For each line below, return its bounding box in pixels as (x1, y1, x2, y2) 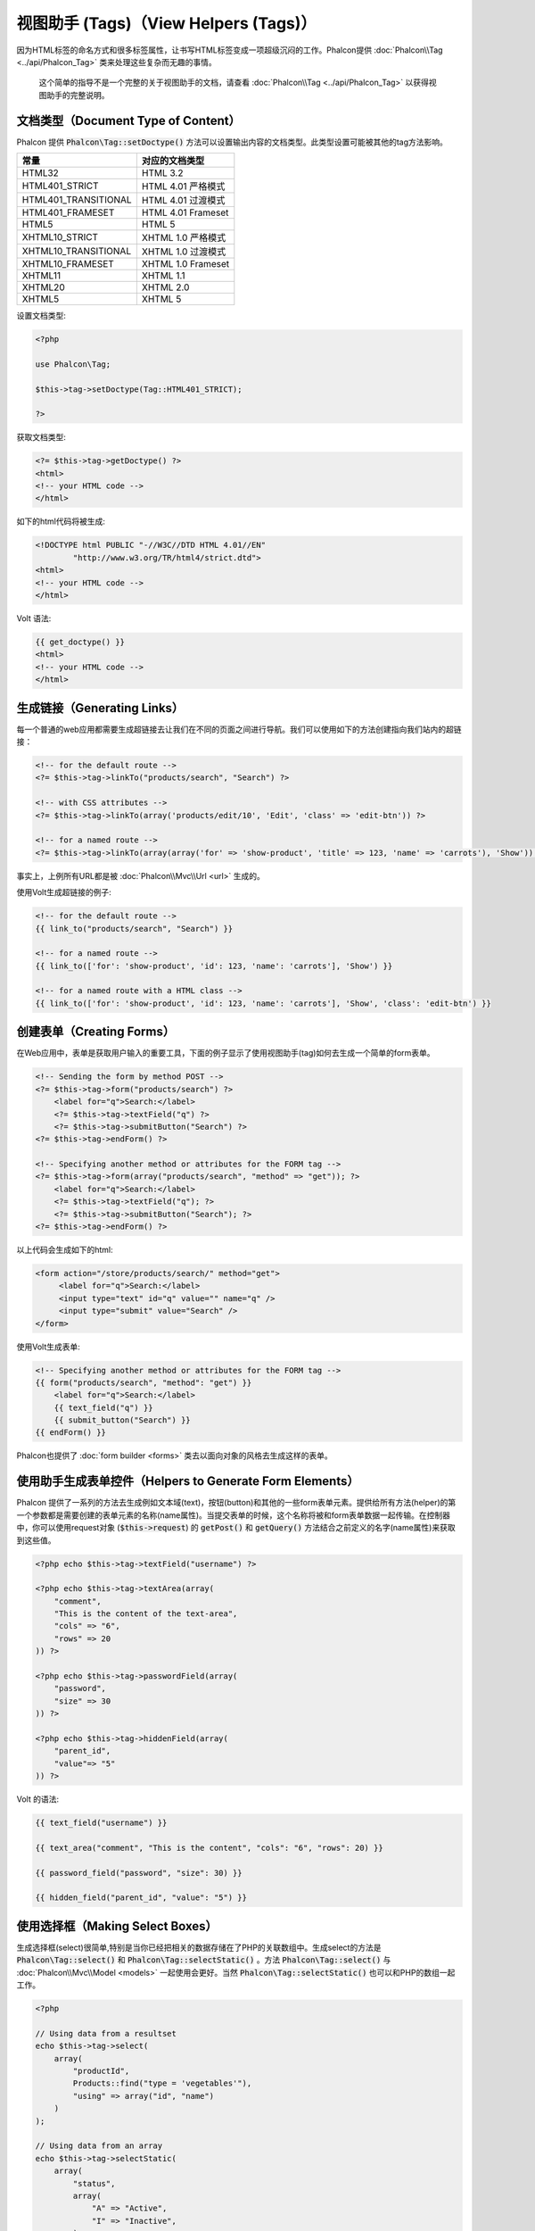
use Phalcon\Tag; (35, 359, 111, 369)
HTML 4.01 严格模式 (141, 180, 226, 193)
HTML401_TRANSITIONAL (21, 194, 133, 206)
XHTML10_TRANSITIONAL (21, 245, 132, 258)
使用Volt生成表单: (16, 1341, 80, 1352)
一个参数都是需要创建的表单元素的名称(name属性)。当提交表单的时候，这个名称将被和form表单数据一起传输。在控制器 (16, 1509, 450, 1521)
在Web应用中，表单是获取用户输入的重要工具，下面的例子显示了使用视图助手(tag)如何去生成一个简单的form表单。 (16, 1048, 436, 1058)
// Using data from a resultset (35, 2028, 177, 2038)
